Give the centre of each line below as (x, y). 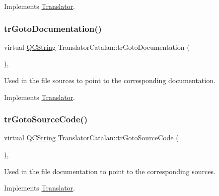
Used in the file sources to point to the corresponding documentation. (110, 80)
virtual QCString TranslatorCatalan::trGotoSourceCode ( (91, 138)
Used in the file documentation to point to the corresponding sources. (110, 171)
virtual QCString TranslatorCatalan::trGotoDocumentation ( (97, 47)
